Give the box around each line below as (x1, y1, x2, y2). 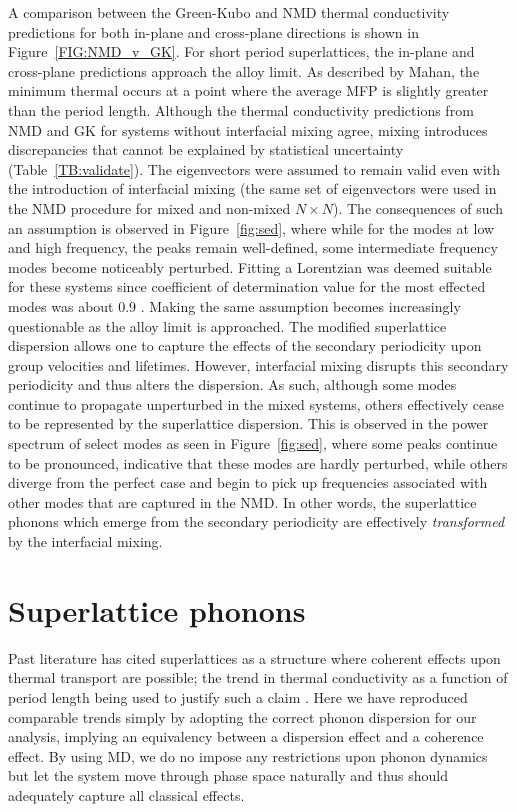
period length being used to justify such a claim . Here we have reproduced (8, 686, 468, 707)
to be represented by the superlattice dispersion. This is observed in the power (8, 413, 489, 434)
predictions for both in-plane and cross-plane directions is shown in (8, 21, 419, 42)
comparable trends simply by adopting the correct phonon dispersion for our (8, 706, 477, 727)
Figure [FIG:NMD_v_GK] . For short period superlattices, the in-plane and (8, 41, 475, 62)
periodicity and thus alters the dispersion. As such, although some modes (8, 374, 457, 395)
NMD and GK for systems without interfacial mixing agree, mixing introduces (8, 119, 488, 140)
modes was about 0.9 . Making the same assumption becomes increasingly (8, 295, 461, 316)
